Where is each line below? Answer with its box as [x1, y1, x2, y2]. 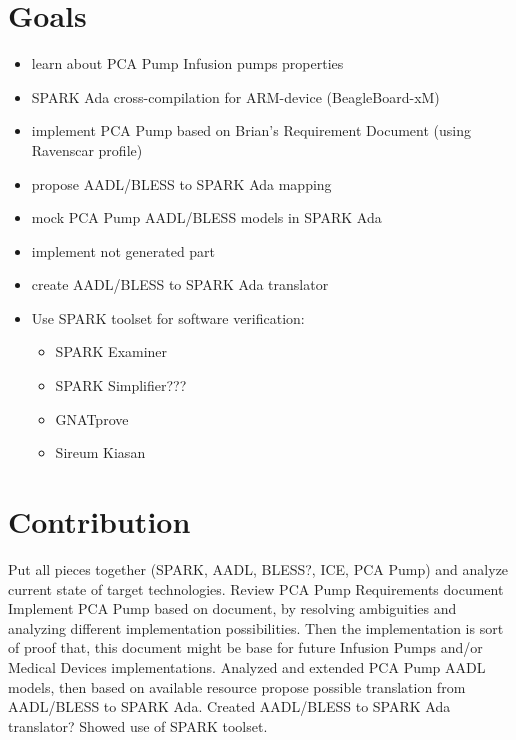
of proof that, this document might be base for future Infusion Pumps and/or [8, 637, 483, 658]
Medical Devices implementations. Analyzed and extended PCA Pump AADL [8, 656, 486, 677]
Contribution [8, 501, 191, 542]
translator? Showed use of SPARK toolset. [8, 715, 268, 736]
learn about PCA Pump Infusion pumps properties [31, 53, 344, 74]
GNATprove [55, 408, 129, 429]
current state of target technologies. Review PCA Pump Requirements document [8, 578, 504, 599]
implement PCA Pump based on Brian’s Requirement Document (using [31, 120, 471, 141]
